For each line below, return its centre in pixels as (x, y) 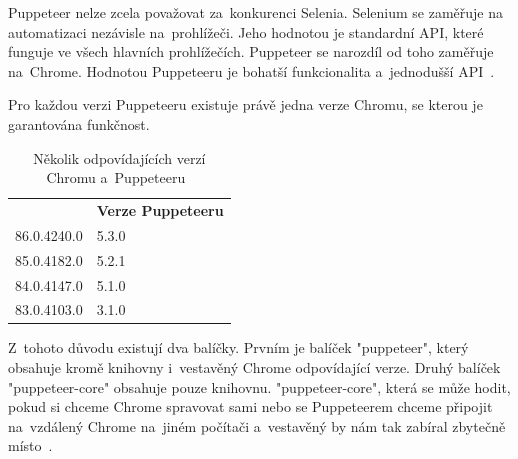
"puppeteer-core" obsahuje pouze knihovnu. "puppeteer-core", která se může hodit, (259, 386)
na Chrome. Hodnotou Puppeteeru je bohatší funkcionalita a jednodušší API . (251, 70)
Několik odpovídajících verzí (119, 157)
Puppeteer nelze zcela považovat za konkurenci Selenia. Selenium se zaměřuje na (256, 12)
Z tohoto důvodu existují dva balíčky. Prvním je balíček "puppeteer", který (238, 347)
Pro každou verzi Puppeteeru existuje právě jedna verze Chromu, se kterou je (245, 104)
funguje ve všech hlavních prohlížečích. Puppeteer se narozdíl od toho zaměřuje (251, 51)
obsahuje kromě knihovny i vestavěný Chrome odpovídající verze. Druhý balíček (254, 367)
